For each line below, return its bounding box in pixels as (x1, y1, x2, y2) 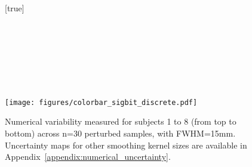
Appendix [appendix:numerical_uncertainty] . (5, 150, 171, 163)
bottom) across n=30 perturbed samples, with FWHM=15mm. (5, 127, 236, 139)
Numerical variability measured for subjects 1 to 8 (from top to (5, 115, 236, 128)
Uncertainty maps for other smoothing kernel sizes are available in (5, 138, 247, 151)
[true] (5, 2, 24, 14)
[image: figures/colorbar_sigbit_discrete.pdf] (5, 98, 198, 107)
